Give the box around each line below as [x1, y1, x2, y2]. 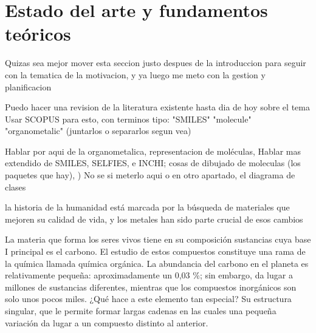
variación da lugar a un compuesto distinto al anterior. [5, 316, 208, 329]
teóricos [5, 21, 71, 46]
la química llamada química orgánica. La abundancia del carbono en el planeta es [5, 257, 309, 269]
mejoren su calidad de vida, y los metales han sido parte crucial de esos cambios [5, 212, 303, 225]
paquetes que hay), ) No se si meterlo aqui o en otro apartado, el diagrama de [5, 169, 295, 181]
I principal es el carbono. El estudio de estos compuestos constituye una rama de [5, 245, 306, 258]
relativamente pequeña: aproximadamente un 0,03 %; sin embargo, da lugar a [5, 269, 293, 281]
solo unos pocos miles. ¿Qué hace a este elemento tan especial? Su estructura [5, 292, 292, 305]
